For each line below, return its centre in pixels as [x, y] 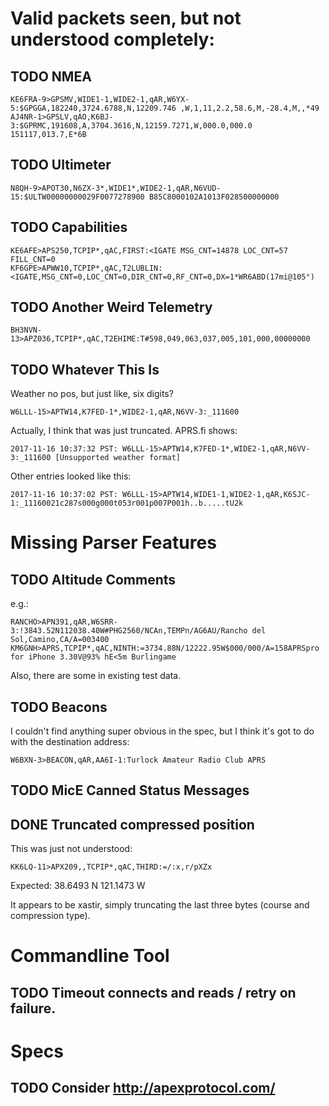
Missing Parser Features [113, 543]
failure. [33, 1008]
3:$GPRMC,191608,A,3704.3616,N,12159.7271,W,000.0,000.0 [131, 126]
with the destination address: [70, 742]
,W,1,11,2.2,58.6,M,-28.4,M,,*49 [250, 108]
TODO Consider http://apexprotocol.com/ [143, 1088]
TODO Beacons [59, 707]
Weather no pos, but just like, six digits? [92, 394]
